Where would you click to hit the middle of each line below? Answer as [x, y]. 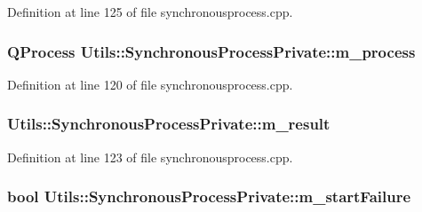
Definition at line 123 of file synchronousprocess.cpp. [150, 157]
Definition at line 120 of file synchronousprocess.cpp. [150, 84]
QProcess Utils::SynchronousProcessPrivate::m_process [211, 51]
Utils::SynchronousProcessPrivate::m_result [169, 124]
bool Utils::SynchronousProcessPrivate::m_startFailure [209, 196]
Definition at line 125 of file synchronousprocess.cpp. [150, 12]
